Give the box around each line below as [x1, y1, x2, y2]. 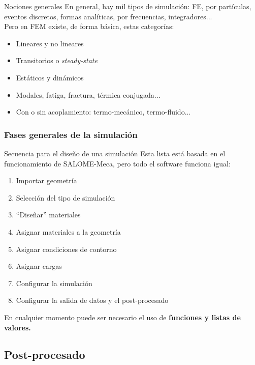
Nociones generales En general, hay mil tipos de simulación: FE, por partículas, [4, 1, 251, 11]
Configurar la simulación [16, 277, 92, 288]
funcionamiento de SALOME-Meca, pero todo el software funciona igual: [4, 158, 231, 169]
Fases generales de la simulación [4, 128, 138, 141]
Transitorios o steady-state [16, 55, 98, 66]
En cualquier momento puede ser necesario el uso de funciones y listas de [4, 312, 241, 322]
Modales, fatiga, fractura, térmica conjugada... [16, 89, 161, 100]
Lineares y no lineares [16, 38, 84, 48]
